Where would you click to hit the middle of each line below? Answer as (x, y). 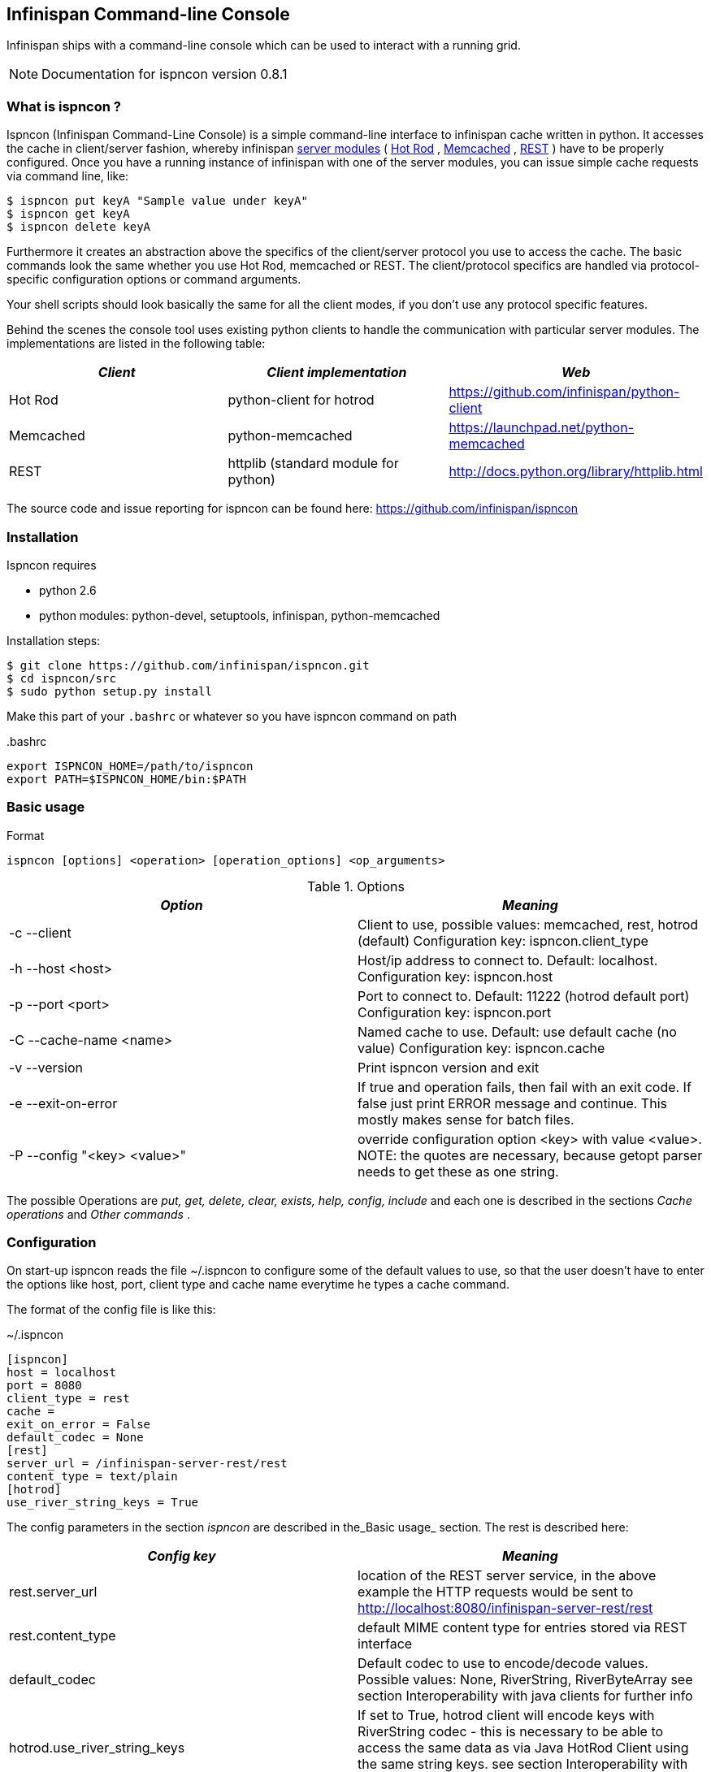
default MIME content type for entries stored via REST (522, 1628)
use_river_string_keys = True (103, 1503)
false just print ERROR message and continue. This (512, 1103)
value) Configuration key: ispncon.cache (481, 1048)
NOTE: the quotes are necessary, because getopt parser (530, 1155)
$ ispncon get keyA (68, 214)
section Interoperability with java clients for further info (525, 1696)
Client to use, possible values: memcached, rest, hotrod (528, 924)
